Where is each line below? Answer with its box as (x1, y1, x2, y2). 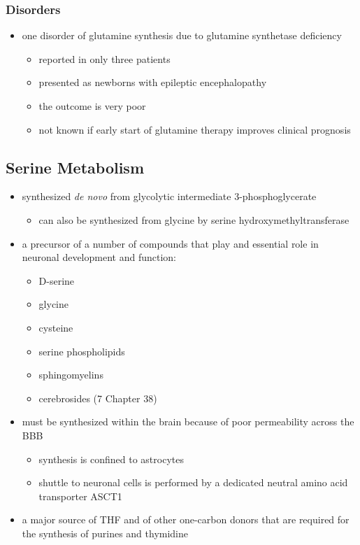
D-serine (38, 273, 75, 288)
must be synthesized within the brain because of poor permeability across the (22, 414, 354, 429)
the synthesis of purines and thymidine (22, 525, 188, 540)
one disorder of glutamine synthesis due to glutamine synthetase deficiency (22, 28, 342, 43)
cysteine (38, 320, 73, 334)
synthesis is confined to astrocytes (38, 451, 184, 466)
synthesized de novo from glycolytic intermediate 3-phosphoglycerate (22, 189, 317, 204)
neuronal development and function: (22, 250, 176, 264)
